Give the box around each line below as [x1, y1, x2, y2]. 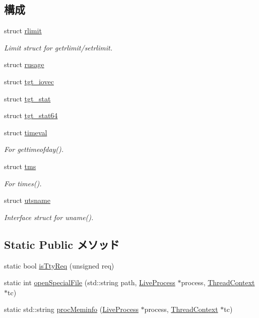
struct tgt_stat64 [4, 110, 58, 121]
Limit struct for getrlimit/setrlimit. [4, 42, 112, 52]
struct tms [4, 161, 36, 171]
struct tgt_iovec [4, 76, 54, 86]
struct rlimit [4, 25, 42, 36]
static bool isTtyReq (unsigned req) [4, 260, 114, 271]
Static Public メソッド [4, 236, 119, 252]
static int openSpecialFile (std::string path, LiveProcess [4, 277, 175, 288]
